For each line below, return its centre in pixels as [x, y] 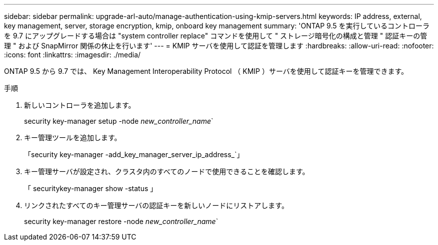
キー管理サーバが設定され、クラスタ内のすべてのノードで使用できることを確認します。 [167, 171]
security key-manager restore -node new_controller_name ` [121, 221]
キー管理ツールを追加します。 [73, 137]
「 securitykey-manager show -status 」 [91, 188]
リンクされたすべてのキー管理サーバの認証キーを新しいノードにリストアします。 [156, 205]
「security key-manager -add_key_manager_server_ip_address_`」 [134, 154]
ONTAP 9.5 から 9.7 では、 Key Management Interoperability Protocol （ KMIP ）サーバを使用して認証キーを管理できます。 [206, 71]
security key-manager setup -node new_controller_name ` [119, 121]
